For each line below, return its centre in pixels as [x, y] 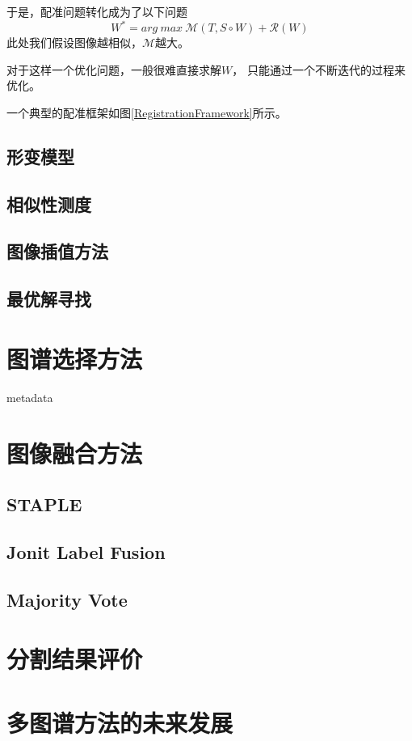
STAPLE [44, 504]
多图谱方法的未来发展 [120, 722]
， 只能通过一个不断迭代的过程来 [319, 69]
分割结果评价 [75, 659]
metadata [30, 397]
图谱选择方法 [75, 358]
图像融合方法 [75, 453]
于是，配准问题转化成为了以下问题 [97, 11]
